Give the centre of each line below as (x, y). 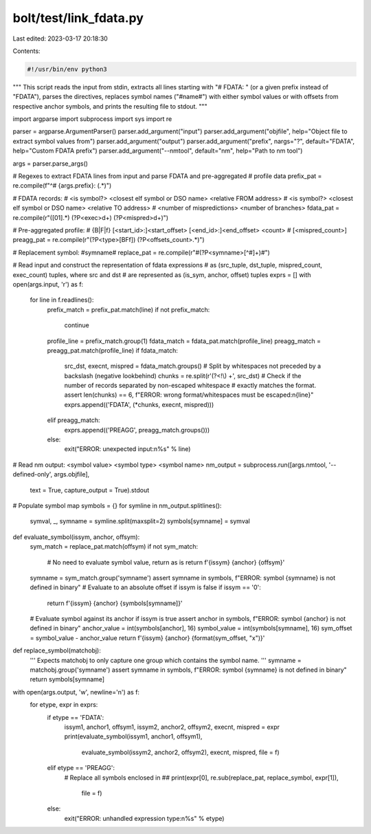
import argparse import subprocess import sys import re (92, 119)
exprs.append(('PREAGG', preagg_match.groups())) (137, 430)
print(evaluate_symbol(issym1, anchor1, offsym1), (133, 736)
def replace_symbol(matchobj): (57, 650)
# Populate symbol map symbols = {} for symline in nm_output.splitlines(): (117, 505)
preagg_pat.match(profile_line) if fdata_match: (112, 350)
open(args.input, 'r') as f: (48, 284)
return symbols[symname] (67, 679)
